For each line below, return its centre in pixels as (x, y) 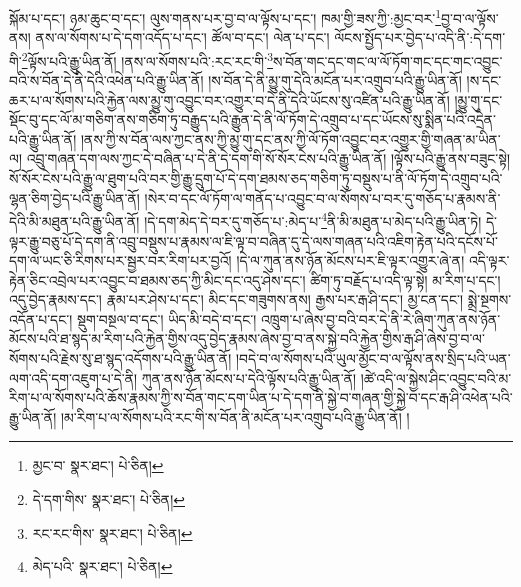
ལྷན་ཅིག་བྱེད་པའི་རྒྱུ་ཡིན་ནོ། (74, 197)
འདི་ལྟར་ (489, 260)
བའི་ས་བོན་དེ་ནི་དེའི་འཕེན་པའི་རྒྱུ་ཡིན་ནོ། (106, 80)
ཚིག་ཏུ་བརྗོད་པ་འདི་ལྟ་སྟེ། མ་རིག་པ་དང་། (405, 279)
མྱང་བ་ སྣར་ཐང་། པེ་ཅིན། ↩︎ (98, 465)
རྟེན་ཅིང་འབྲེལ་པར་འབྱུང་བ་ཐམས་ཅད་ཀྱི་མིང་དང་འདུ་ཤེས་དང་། (157, 279)
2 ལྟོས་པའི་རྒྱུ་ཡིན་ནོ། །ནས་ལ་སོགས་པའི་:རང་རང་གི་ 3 (147, 59)
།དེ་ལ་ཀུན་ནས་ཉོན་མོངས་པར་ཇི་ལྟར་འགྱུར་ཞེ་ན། (350, 260)
